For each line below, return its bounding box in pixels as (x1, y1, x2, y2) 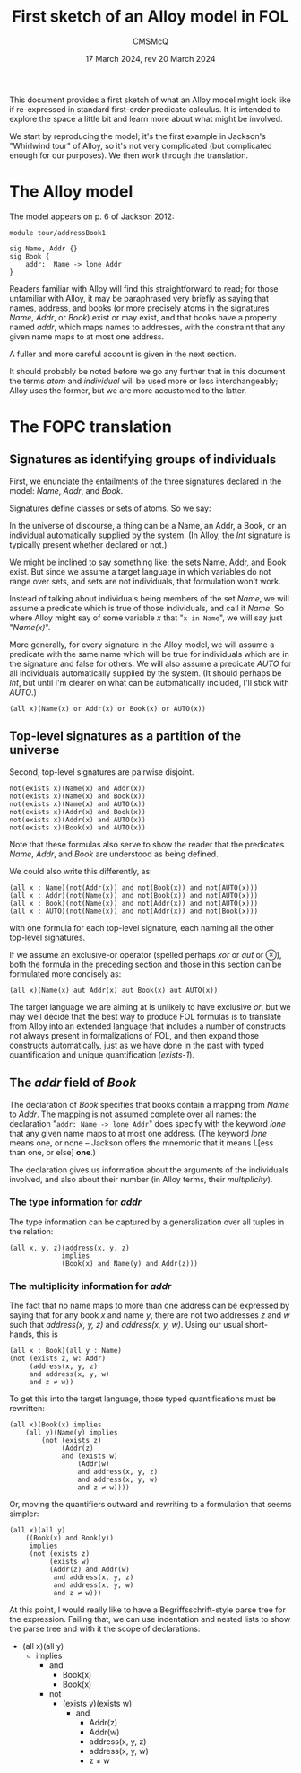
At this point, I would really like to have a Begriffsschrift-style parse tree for (9, 1604, 287, 1615)
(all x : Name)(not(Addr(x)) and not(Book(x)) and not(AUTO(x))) (9, 882, 258, 892)
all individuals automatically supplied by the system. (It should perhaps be (9, 667, 282, 679)
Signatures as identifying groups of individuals (9, 452, 277, 468)
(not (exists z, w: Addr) (9, 1354, 106, 1364)
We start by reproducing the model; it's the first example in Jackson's (9, 130, 266, 141)
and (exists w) (61, 1452, 118, 1461)
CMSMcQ (133, 36, 168, 47)
